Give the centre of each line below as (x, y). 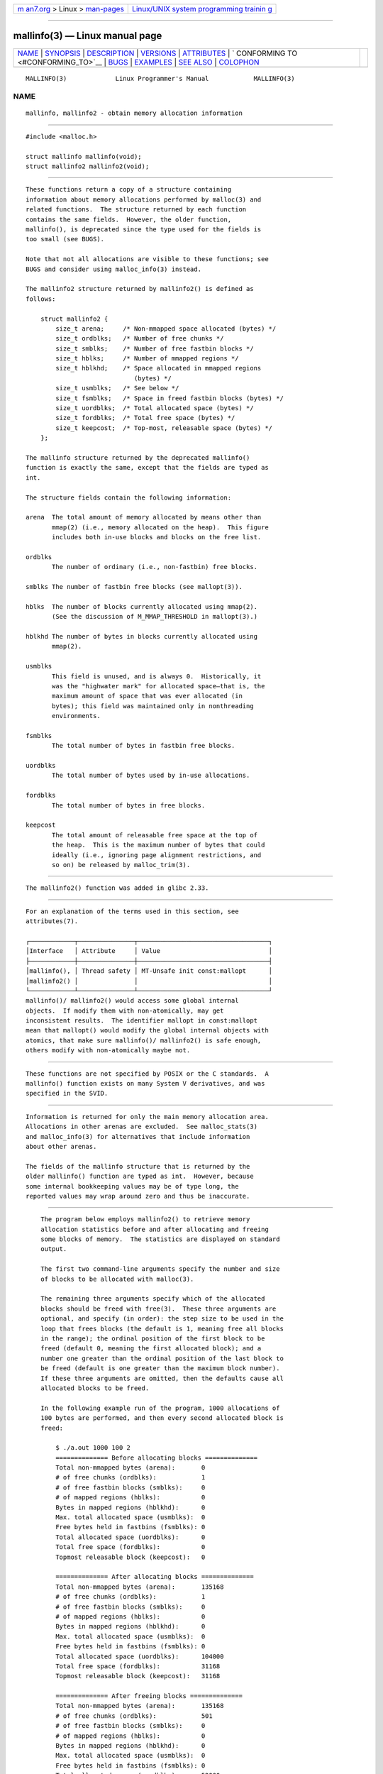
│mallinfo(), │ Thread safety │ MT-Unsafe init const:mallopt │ (149, 971)
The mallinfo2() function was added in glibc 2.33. (117, 888)
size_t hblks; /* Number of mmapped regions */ (147, 359)
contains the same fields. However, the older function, (129, 219)
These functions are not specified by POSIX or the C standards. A (147, 1074)
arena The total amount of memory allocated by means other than (144, 517)
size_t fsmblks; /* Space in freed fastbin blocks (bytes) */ (170, 398)
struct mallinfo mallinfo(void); (84, 156)
